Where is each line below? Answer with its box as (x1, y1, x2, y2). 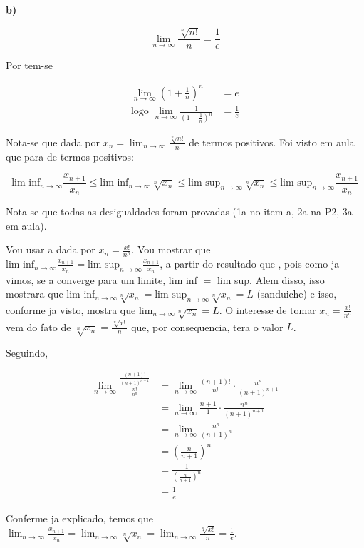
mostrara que (6, 286, 63, 301)
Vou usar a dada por (6, 242, 95, 257)
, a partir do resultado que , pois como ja (160, 256, 340, 271)
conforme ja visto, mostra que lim (6, 302, 153, 317)
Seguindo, (6, 345, 48, 360)
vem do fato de (6, 319, 71, 334)
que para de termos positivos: (6, 148, 134, 163)
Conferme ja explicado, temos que (6, 510, 153, 525)
